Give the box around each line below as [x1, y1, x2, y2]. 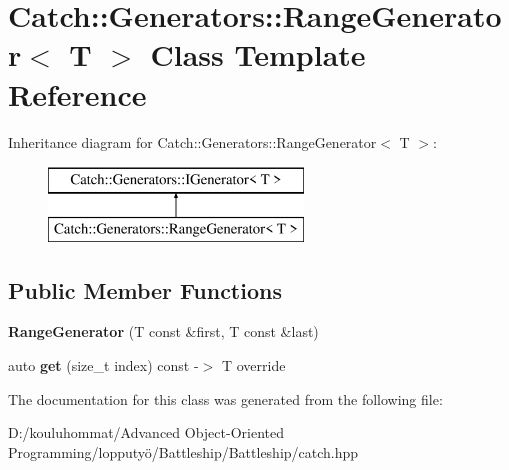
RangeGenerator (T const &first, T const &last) [8, 321, 319, 342]
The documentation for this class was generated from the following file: [8, 388, 443, 409]
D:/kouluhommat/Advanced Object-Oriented [8, 422, 284, 443]
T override [221, 355, 286, 376]
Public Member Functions [8, 274, 282, 305]
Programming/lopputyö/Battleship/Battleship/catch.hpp [8, 441, 359, 462]
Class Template [150, 34, 366, 75]
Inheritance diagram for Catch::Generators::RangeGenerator [8, 131, 377, 152]
